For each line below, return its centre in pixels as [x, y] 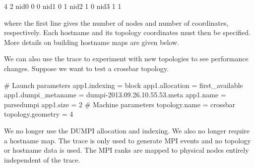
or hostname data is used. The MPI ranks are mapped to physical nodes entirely [127, 150]
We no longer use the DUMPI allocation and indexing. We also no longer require [127, 130]
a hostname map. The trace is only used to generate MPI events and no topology [127, 140]
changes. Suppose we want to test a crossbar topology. [86, 68]
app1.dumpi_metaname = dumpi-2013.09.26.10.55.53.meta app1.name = [115, 95]
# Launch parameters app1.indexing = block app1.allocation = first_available [124, 85]
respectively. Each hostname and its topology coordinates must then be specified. [127, 32]
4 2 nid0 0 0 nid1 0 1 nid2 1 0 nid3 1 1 [63, 6]
